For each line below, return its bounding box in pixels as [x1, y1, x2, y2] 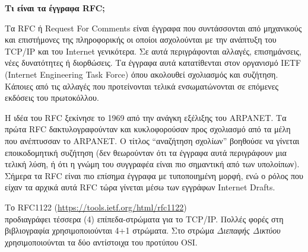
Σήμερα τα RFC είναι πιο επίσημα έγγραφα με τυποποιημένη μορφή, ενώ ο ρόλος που [5, 169, 303, 181]
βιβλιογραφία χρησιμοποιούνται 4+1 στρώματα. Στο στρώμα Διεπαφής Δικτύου [5, 224, 281, 237]
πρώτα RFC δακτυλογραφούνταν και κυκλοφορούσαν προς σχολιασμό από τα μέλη [5, 123, 291, 135]
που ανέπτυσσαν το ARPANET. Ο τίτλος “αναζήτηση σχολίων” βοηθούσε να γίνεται [5, 134, 300, 146]
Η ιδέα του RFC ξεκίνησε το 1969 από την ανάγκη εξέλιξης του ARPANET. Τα [5, 111, 287, 123]
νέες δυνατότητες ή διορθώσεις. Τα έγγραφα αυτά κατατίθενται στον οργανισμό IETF [5, 56, 301, 69]
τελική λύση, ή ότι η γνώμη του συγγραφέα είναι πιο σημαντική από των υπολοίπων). [5, 158, 300, 170]
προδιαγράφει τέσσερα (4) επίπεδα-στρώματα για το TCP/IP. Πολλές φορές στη [5, 212, 284, 225]
